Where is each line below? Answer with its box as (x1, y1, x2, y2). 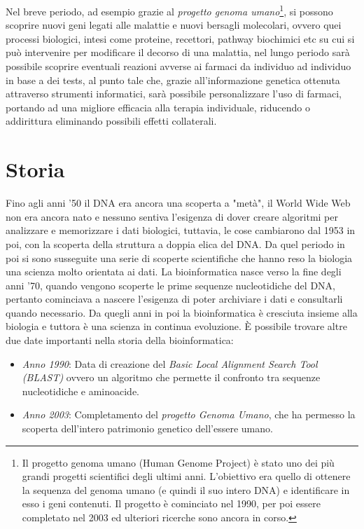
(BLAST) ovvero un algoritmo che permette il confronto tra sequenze (22, 370, 321, 385)
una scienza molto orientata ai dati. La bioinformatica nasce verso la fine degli (6, 264, 342, 279)
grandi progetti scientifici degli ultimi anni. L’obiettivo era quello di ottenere (22, 469, 351, 483)
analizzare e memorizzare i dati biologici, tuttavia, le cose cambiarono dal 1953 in (6, 223, 356, 238)
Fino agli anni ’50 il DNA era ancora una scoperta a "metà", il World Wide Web (6, 195, 351, 210)
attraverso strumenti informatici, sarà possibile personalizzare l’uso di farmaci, (6, 86, 342, 101)
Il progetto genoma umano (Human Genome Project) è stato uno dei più (22, 455, 335, 469)
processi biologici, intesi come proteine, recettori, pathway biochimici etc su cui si (6, 31, 355, 46)
